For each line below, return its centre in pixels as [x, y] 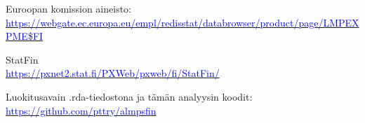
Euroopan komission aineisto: [68, 8]
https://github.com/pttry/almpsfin [81, 110]
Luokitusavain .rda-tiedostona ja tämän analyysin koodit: [129, 96]
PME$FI [25, 36]
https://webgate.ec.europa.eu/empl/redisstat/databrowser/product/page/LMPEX [182, 22]
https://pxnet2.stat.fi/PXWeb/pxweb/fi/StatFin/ [113, 73]
